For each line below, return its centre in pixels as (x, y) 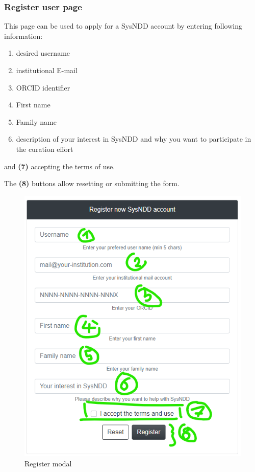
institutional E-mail (47, 70)
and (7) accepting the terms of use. (60, 166)
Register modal (48, 463)
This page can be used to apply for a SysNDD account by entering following (123, 26)
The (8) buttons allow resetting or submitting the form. (92, 183)
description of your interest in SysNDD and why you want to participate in (134, 139)
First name (33, 105)
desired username (43, 53)
